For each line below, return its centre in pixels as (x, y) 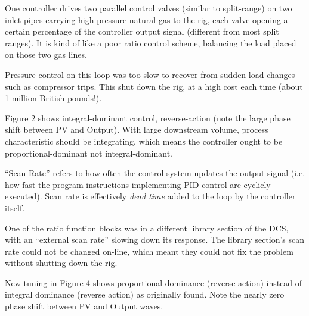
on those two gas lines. (46, 54)
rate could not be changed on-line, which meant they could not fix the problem (149, 251)
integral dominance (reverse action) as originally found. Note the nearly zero (145, 294)
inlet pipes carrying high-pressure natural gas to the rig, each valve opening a (146, 19)
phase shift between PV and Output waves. (84, 306)
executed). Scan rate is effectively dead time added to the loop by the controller (150, 196)
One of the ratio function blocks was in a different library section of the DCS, (147, 228)
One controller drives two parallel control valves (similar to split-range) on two (149, 8)
